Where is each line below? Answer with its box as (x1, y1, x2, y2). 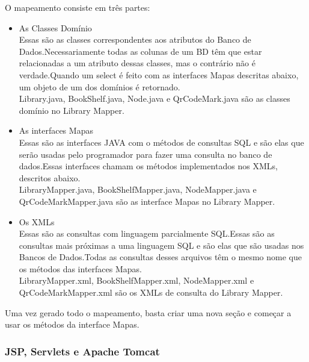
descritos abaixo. (19, 171, 81, 184)
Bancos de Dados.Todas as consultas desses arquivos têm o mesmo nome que (19, 251, 302, 263)
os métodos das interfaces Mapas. (19, 262, 142, 275)
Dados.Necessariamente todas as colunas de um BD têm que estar (19, 45, 262, 57)
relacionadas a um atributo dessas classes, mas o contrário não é (19, 57, 255, 69)
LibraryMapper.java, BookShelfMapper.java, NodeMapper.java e (19, 183, 257, 196)
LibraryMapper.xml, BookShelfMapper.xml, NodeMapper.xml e (19, 274, 254, 287)
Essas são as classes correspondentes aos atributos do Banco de (19, 33, 251, 46)
